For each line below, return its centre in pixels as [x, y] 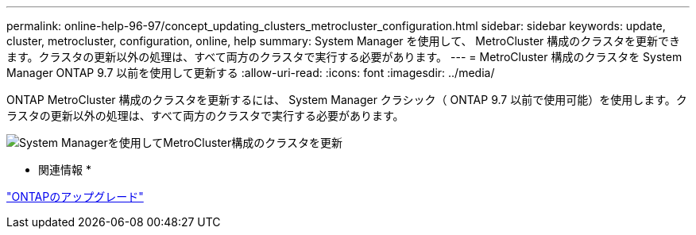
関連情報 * [65, 170]
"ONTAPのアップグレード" [75, 196]
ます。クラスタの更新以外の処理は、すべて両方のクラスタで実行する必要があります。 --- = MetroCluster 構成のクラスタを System [344, 57]
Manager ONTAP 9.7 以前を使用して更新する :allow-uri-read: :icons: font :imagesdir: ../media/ [251, 73]
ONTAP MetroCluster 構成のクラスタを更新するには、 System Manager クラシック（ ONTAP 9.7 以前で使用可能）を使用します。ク [347, 100]
